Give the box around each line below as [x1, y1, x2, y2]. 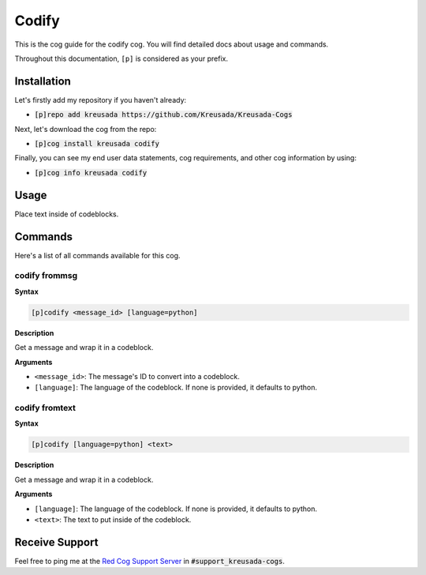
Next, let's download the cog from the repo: [14, 124, 157, 133]
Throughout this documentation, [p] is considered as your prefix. [14, 54, 229, 63]
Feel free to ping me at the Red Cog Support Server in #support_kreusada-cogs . [14, 556, 286, 566]
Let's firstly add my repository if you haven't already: [14, 95, 187, 104]
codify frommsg [14, 270, 78, 281]
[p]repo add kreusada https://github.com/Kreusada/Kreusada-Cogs [34, 111, 293, 119]
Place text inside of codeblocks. [14, 209, 119, 219]
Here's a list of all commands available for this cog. [14, 250, 181, 260]
